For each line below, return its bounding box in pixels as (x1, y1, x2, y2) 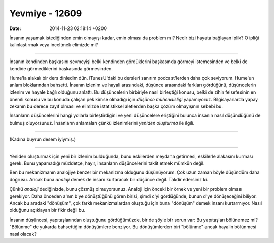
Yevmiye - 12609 (9, 8, 82, 19)
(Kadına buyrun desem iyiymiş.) (9, 136, 76, 142)
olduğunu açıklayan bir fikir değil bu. (9, 207, 86, 214)
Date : (9, 25, 21, 32)
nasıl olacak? (9, 231, 37, 237)
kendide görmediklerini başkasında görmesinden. (9, 66, 113, 72)
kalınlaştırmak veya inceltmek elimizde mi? (9, 42, 98, 48)
